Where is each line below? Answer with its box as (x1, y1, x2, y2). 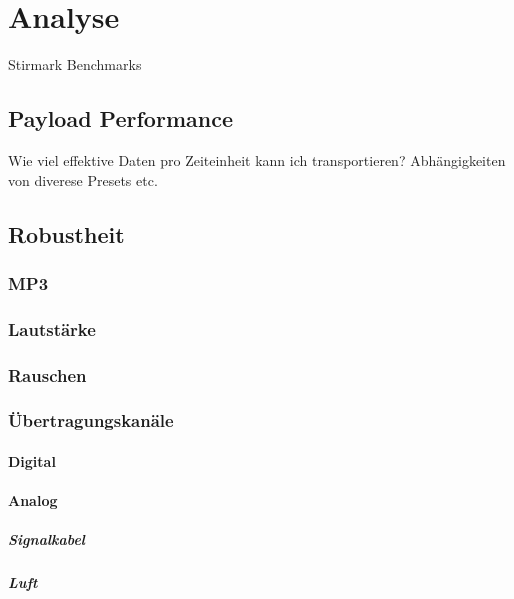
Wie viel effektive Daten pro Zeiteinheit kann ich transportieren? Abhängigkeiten (8, 149, 506, 170)
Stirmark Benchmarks (8, 54, 142, 75)
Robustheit (8, 218, 125, 249)
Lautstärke (8, 316, 96, 341)
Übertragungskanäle (8, 408, 174, 433)
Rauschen (8, 362, 87, 387)
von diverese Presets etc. (8, 169, 158, 190)
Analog (8, 490, 58, 511)
